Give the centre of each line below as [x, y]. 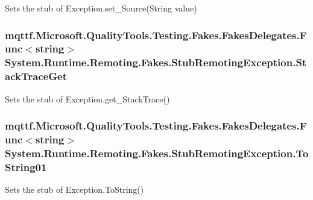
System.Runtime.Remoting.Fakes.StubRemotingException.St [156, 62]
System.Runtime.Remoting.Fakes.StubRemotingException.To [157, 153]
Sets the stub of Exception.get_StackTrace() [87, 98]
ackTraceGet [36, 76]
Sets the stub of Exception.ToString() [74, 189]
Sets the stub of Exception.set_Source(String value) [101, 8]
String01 [26, 167]
